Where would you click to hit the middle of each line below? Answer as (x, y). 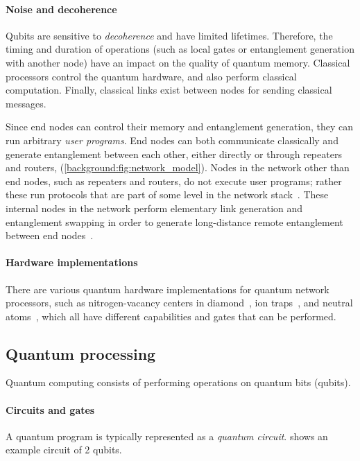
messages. (26, 103)
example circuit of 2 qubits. (64, 450)
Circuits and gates (50, 409)
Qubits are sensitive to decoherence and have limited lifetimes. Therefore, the (169, 35)
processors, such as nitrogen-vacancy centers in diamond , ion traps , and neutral (179, 303)
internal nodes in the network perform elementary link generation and (154, 208)
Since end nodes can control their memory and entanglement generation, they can (180, 127)
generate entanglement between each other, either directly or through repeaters (174, 154)
